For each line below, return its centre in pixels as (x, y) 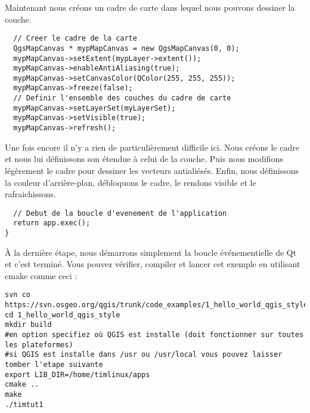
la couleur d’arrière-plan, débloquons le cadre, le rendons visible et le (131, 182)
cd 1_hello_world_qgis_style (63, 315)
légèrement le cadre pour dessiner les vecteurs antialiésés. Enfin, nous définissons (152, 170)
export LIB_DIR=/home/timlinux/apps (77, 374)
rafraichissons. (30, 194)
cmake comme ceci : (41, 275)
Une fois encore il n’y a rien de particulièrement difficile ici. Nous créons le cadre (152, 147)
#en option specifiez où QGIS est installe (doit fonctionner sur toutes (154, 335)
